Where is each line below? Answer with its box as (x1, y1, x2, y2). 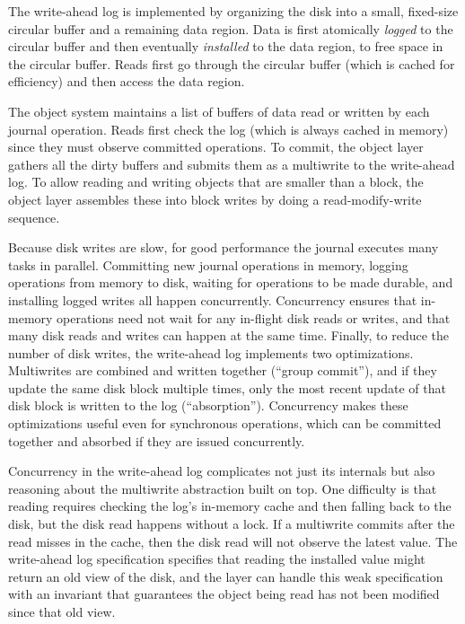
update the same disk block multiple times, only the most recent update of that (8, 378, 446, 397)
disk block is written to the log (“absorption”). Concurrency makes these (8, 396, 408, 415)
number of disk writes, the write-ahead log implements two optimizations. (8, 343, 414, 362)
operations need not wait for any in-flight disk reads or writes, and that (57, 308, 451, 327)
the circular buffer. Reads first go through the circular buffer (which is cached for (8, 54, 455, 73)
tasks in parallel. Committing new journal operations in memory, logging (8, 255, 408, 274)
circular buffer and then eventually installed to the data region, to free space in (8, 37, 443, 56)
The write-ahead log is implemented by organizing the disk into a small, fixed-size (8, 2, 459, 20)
